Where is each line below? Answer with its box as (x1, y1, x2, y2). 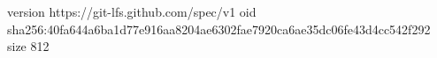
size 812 (7, 37, 50, 55)
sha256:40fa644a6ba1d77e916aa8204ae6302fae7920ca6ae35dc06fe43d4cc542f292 (7, 19, 431, 38)
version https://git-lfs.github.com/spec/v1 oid (7, 3, 257, 20)
